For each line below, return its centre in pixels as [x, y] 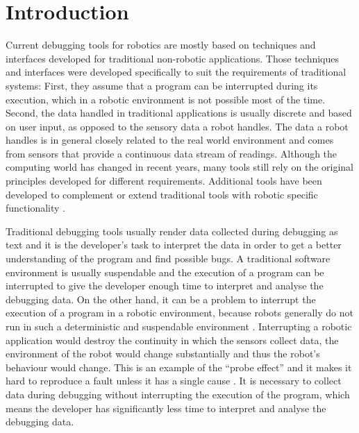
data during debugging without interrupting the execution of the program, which [178, 394]
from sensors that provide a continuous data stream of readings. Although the [172, 153]
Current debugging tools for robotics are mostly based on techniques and [161, 45]
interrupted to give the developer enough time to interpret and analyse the [165, 286]
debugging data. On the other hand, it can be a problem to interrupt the [161, 299]
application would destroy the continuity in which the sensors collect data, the [172, 340]
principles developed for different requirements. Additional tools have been [164, 181]
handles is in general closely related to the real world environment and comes [170, 140]
